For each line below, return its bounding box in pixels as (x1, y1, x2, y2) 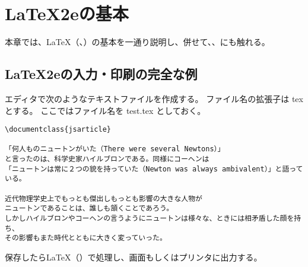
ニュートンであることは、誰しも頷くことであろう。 (5, 204, 174, 213)
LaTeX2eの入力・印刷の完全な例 (5, 65, 198, 83)
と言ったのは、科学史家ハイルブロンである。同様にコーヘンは (5, 155, 209, 164)
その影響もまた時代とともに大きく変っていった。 (5, 234, 167, 243)
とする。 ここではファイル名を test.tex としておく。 (5, 104, 206, 116)
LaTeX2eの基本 (5, 1, 129, 26)
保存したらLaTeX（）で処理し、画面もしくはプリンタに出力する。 (5, 250, 262, 263)
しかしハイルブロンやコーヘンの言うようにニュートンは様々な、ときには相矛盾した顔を (5, 214, 294, 223)
